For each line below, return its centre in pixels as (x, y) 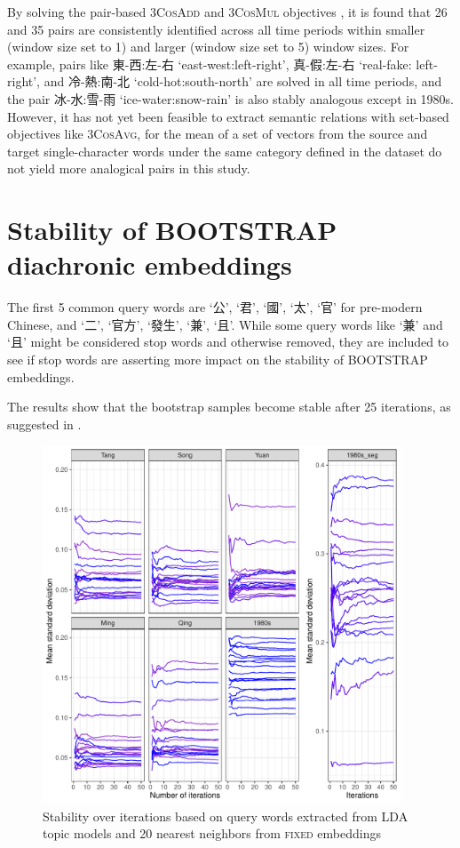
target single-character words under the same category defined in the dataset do (225, 151)
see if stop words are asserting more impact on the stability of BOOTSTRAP (218, 360)
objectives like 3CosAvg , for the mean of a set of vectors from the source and (218, 134)
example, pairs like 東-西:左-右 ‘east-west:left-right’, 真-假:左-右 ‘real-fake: (210, 64)
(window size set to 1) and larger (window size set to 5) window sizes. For (208, 47)
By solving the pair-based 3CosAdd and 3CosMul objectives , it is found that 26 (227, 12)
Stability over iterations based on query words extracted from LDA (226, 816)
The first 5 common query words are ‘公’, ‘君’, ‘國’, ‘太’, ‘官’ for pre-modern (215, 307)
